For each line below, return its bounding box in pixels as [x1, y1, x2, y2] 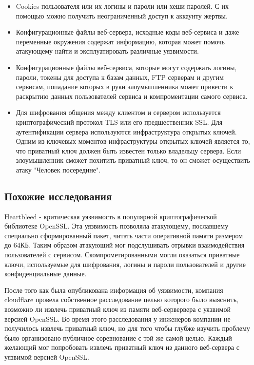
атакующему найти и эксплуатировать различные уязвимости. [16, 46, 199, 56]
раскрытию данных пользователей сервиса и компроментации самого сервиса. [16, 91, 248, 101]
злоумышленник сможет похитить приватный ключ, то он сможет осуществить [16, 155, 250, 165]
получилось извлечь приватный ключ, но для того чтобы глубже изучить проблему [4, 323, 250, 333]
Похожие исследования [4, 188, 112, 203]
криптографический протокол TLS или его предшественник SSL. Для [16, 116, 223, 127]
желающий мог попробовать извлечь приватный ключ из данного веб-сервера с [4, 342, 239, 352]
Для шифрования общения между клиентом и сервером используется [16, 107, 221, 117]
